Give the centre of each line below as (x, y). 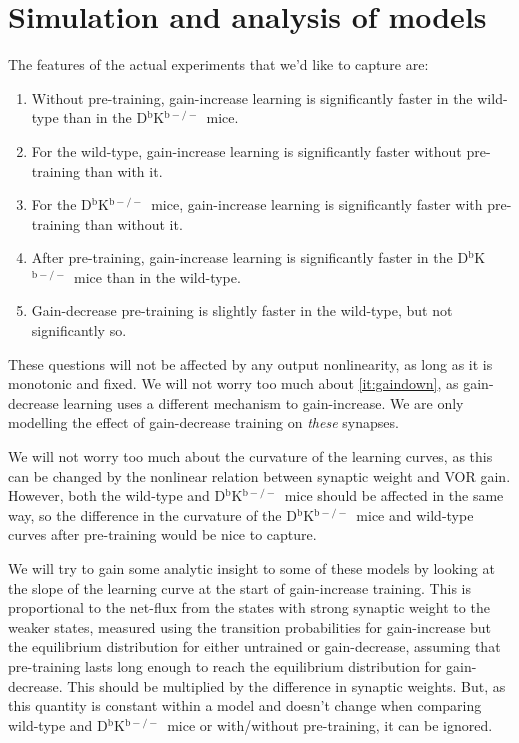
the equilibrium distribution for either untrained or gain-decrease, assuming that (254, 646)
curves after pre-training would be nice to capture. (162, 534)
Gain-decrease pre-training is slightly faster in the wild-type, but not (242, 310)
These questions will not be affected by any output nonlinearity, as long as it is (250, 363)
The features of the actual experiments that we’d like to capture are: (218, 64)
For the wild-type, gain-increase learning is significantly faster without (246, 150)
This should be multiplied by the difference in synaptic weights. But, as (286, 685)
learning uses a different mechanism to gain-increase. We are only (263, 402)
